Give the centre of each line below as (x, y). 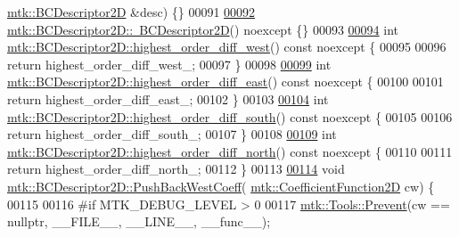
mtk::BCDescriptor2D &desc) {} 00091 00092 (131, 12)
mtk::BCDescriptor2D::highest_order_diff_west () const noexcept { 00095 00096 (227, 47)
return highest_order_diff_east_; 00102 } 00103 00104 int (168, 98)
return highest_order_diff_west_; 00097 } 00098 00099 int (169, 64)
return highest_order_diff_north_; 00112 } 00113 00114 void (176, 169)
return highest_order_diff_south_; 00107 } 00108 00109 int (172, 134)
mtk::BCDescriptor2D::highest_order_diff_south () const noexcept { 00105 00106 (230, 116)
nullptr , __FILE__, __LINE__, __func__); (139, 221)
